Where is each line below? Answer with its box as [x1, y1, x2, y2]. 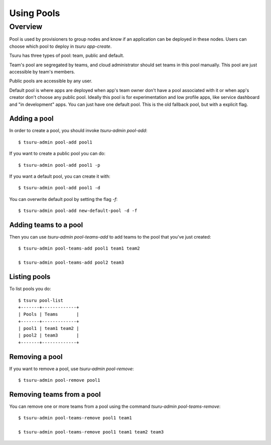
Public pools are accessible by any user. [9, 78, 92, 84]
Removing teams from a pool [9, 390, 101, 399]
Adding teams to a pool [9, 220, 83, 229]
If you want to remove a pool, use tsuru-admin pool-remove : [9, 366, 134, 372]
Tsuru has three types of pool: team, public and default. [9, 53, 124, 59]
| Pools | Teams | [18, 311, 79, 317]
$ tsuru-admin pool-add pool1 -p [18, 162, 100, 168]
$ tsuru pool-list [18, 297, 64, 303]
